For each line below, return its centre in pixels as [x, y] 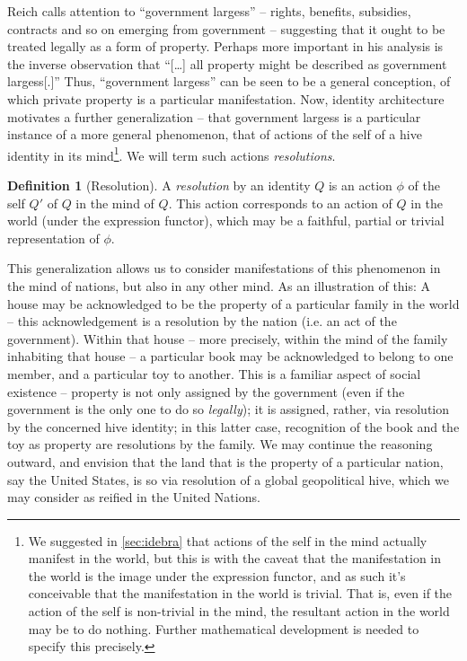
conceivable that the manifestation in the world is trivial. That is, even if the [240, 593]
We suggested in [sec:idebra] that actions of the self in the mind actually [228, 540]
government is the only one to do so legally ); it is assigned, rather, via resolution [229, 409]
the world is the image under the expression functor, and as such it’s [217, 575]
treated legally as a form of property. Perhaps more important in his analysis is [225, 46]
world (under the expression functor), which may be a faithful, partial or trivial [226, 220]
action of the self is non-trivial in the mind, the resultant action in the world [239, 611]
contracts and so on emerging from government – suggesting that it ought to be [226, 28]
